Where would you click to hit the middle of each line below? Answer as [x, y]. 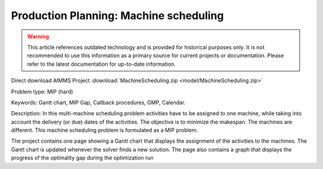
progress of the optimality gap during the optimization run [82, 158]
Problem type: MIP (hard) [42, 91]
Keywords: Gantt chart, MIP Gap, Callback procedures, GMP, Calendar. [98, 102]
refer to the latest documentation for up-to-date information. [101, 64]
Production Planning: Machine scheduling [118, 16]
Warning [38, 36]
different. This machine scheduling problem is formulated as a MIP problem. [105, 130]
